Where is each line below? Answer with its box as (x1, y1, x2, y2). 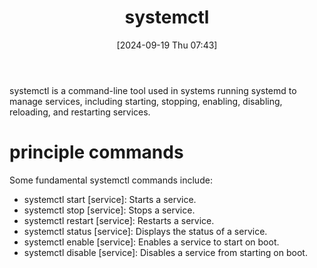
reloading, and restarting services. (9, 106, 151, 118)
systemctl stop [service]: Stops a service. (23, 204, 196, 216)
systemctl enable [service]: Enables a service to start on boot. (23, 236, 280, 248)
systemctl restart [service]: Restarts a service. (23, 214, 215, 226)
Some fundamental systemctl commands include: (9, 174, 213, 186)
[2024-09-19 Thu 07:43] (116, 39, 218, 51)
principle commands (9, 141, 184, 164)
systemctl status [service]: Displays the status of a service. (23, 225, 268, 237)
